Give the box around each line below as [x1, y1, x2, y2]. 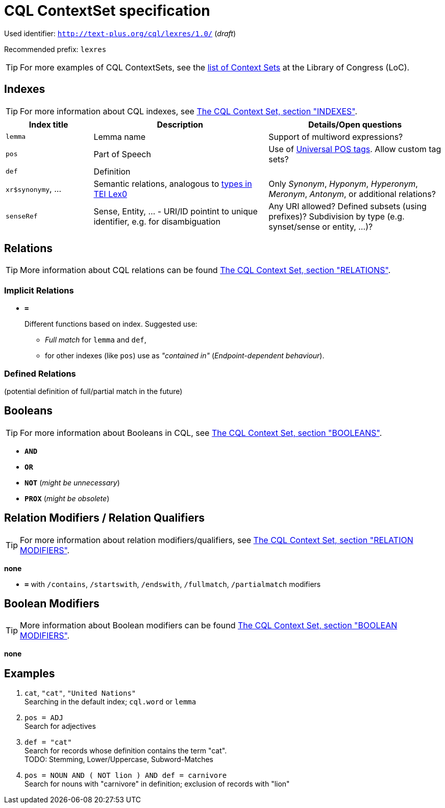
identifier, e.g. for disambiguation [93, 216, 220, 227]
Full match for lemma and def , [45, 335, 146, 345]
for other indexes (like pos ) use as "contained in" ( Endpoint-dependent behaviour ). [45, 351, 325, 360]
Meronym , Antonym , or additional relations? [268, 188, 436, 199]
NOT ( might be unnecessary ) [24, 478, 120, 487]
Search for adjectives [24, 722, 96, 731]
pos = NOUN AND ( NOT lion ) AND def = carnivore [24, 771, 227, 780]
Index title [29, 119, 68, 130]
